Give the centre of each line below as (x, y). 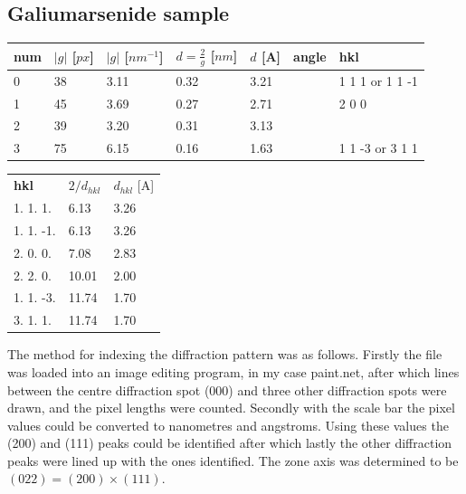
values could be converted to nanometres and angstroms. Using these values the (228, 425)
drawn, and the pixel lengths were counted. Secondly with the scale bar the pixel (231, 408)
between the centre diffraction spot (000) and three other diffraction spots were (227, 389)
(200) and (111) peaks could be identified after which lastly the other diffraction (230, 443)
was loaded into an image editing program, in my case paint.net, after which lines (233, 371)
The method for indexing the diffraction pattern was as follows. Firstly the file (225, 354)
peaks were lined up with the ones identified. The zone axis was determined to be (233, 460)
